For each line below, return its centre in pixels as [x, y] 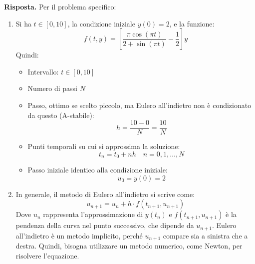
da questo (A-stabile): [61, 115]
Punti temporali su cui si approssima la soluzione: [104, 146]
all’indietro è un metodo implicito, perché [79, 235]
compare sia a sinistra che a [205, 235]
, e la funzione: [192, 23]
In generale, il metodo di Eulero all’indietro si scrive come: [105, 194]
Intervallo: [43, 71]
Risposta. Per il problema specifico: [60, 6]
